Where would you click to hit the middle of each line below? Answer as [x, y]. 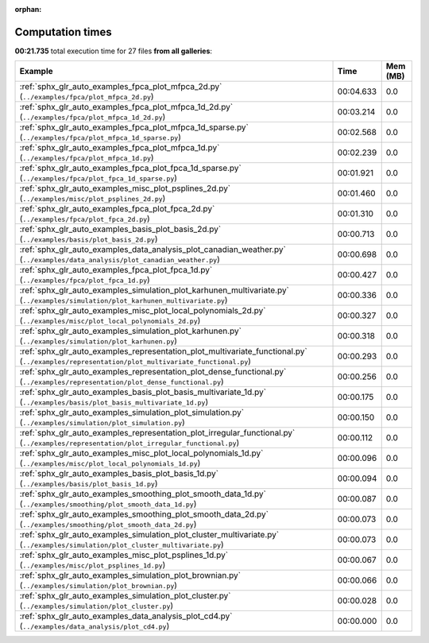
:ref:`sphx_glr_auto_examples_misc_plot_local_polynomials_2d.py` [143, 311]
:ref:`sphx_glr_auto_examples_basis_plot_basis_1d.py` [119, 474]
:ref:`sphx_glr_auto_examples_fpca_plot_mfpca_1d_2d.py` [126, 107]
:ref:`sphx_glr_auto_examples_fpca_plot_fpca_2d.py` [117, 209]
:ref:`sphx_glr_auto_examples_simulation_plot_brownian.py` [130, 575]
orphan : [28, 9]
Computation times [63, 32]
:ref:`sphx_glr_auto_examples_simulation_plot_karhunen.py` [131, 331]
